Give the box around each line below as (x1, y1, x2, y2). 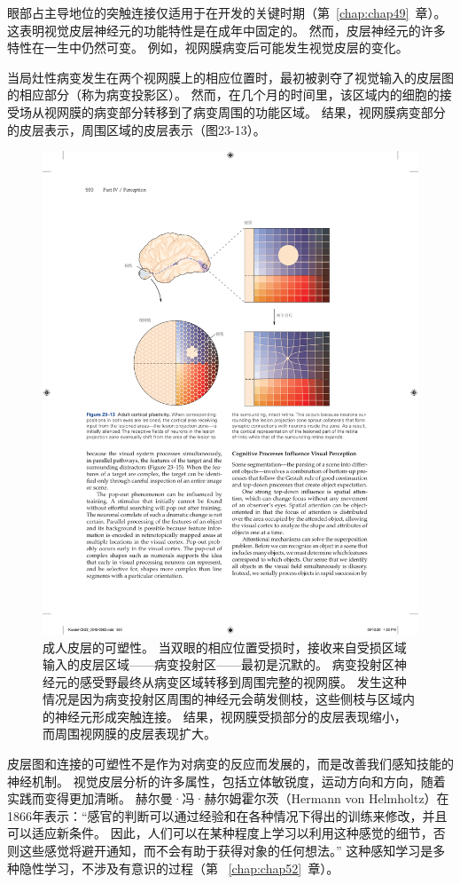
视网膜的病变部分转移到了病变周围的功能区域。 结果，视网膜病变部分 (43, 102, 446, 121)
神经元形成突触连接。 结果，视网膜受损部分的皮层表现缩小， (54, 706, 407, 725)
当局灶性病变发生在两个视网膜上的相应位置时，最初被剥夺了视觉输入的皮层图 (7, 67, 454, 86)
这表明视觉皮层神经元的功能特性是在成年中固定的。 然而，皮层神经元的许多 (7, 20, 446, 39)
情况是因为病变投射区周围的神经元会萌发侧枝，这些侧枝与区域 (43, 690, 402, 708)
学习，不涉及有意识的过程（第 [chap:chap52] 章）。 (43, 858, 339, 877)
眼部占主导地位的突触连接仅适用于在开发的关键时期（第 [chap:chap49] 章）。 (7, 4, 447, 21)
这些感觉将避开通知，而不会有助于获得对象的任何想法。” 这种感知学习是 (19, 841, 433, 860)
